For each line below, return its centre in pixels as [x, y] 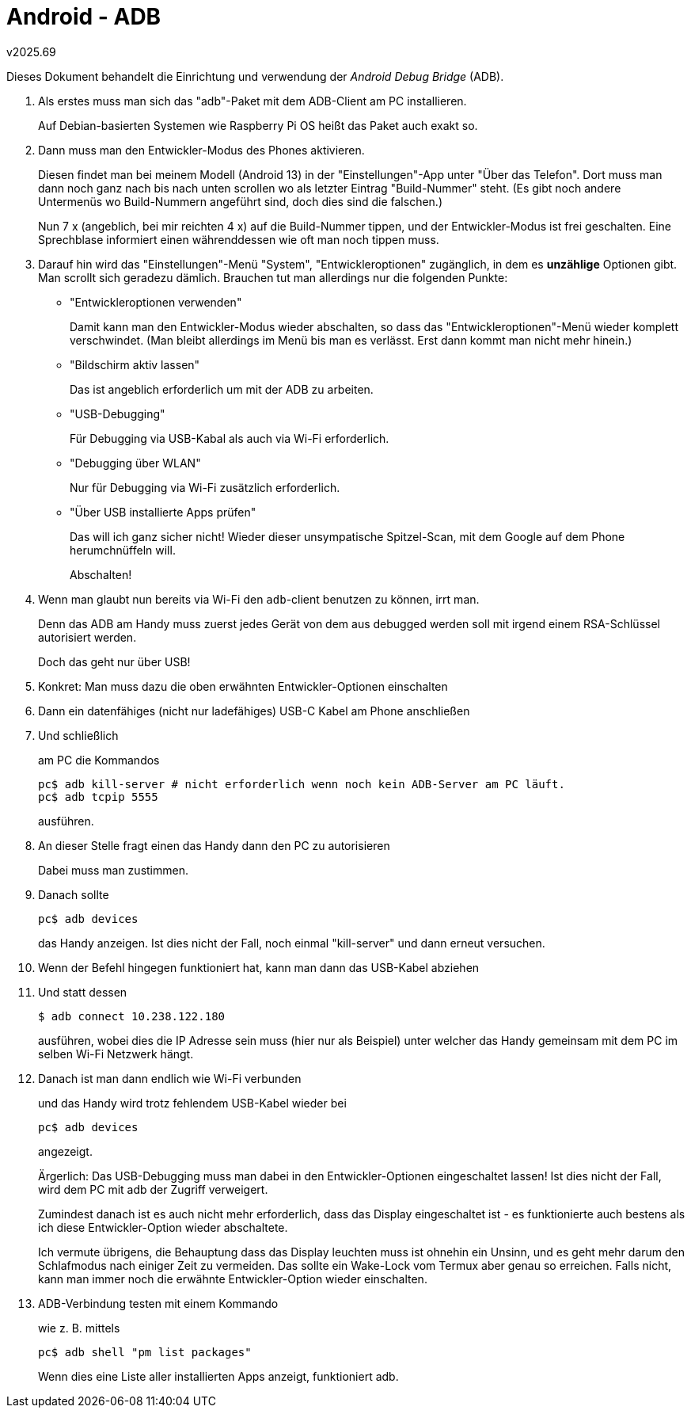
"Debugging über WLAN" [135, 463]
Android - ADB [84, 17]
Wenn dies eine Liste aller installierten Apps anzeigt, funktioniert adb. [218, 1376]
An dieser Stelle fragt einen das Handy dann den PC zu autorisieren [214, 845]
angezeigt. [65, 1151]
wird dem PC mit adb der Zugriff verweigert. [153, 1189]
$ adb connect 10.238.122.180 [132, 1016]
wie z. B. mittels [79, 1328]
